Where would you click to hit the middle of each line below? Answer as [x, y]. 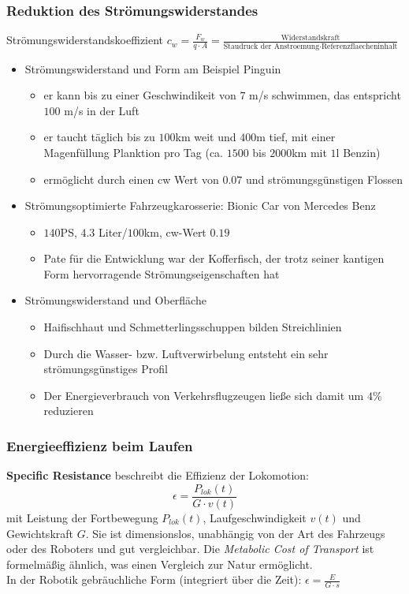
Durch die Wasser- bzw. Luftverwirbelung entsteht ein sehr [186, 353]
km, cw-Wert [175, 232]
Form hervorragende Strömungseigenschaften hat [162, 273]
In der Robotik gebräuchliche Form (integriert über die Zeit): [154, 579]
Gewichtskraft [40, 533]
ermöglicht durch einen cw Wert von [131, 179]
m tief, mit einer [296, 137]
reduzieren [69, 411]
